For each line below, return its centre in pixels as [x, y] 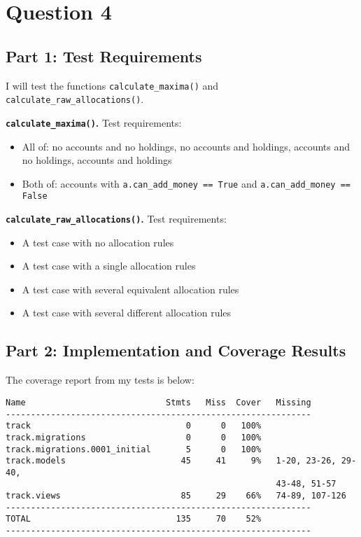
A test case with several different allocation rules [127, 313]
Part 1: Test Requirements [104, 56]
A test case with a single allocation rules [109, 266]
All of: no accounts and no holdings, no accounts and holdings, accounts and [186, 146]
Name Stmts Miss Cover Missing [158, 402]
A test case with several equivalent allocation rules [130, 289]
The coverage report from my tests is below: [100, 380]
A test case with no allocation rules [98, 242]
